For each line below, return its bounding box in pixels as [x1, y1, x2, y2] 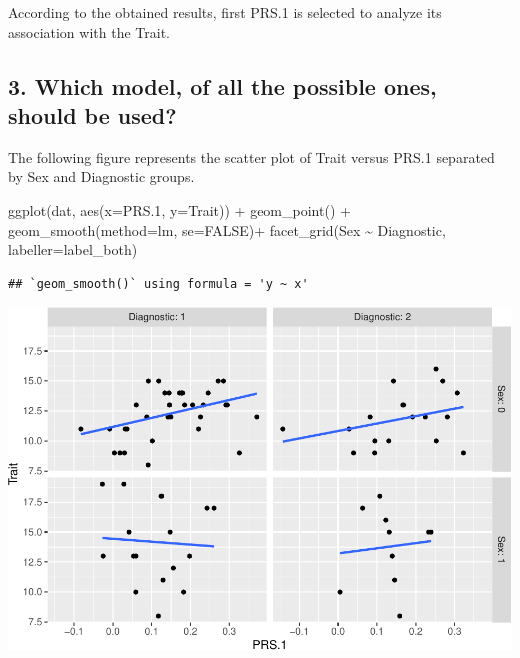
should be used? [8, 99, 177, 130]
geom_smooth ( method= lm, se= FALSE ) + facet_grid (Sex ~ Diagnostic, [8, 219, 446, 240]
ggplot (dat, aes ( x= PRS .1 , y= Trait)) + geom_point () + [8, 199, 351, 220]
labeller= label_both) [8, 239, 138, 260]
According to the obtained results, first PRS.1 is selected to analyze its [8, 2, 442, 22]
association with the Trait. [8, 21, 170, 42]
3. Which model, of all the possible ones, [8, 70, 437, 101]
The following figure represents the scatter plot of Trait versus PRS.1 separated [8, 146, 495, 167]
